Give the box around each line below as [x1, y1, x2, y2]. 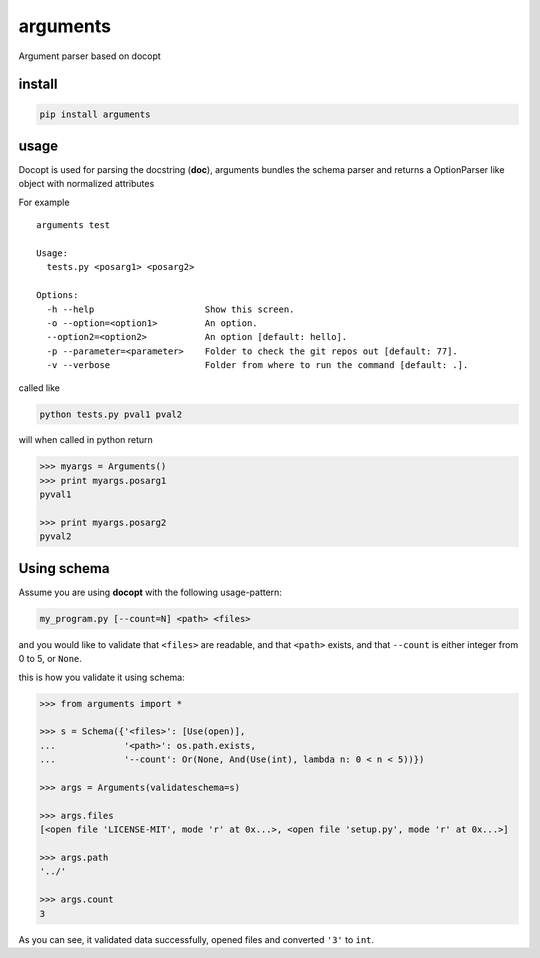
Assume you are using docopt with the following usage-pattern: [18, 586, 282, 598]
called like [18, 381, 60, 394]
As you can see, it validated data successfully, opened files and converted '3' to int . [18, 933, 375, 945]
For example [18, 196, 70, 208]
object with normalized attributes [18, 178, 155, 190]
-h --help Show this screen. [46, 303, 295, 315]
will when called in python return [18, 434, 154, 446]
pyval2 [39, 531, 72, 542]
